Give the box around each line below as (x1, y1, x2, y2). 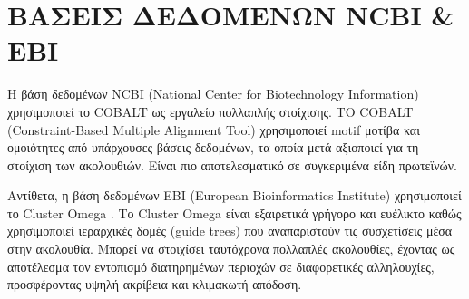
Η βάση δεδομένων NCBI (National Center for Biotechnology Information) (7, 84, 419, 103)
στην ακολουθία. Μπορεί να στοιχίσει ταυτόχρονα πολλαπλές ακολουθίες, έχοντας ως (7, 239, 455, 258)
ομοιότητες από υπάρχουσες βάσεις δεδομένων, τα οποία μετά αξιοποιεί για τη (7, 138, 419, 157)
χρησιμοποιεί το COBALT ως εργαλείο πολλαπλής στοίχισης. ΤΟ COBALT (7, 101, 414, 121)
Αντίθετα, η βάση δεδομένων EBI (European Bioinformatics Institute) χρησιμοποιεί (7, 186, 462, 205)
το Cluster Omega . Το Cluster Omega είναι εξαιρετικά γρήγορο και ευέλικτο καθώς (7, 203, 462, 222)
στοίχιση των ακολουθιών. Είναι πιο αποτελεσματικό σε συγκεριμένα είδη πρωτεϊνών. (7, 155, 457, 174)
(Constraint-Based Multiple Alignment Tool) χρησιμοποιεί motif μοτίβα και (7, 120, 420, 139)
